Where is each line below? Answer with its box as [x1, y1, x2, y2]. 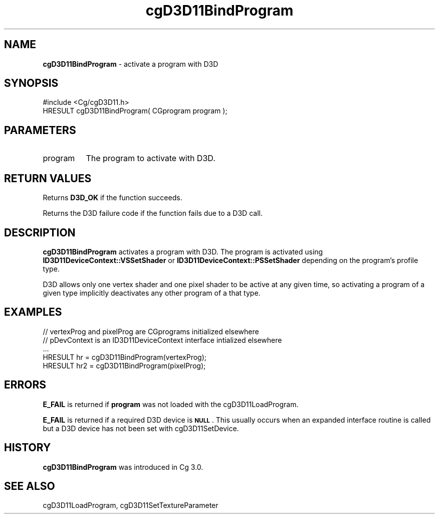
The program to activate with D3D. [86, 153, 215, 164]
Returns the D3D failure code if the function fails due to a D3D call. [43, 209, 263, 218]
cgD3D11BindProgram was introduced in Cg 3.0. [43, 462, 203, 471]
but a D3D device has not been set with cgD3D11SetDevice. [43, 424, 239, 433]
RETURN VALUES [4, 172, 92, 185]
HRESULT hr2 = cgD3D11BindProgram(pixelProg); [43, 361, 206, 370]
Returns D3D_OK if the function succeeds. [43, 193, 182, 202]
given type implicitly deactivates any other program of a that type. [43, 288, 261, 297]
